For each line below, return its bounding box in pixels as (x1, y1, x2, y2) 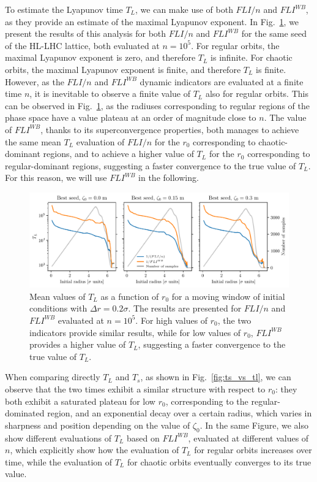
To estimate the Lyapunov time (5, 3, 123, 15)
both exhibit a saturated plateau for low (5, 394, 155, 407)
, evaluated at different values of (188, 431, 309, 444)
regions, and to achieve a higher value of (43, 147, 194, 160)
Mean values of (29, 289, 86, 302)
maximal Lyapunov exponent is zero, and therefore (5, 51, 196, 64)
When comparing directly (5, 370, 100, 383)
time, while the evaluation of (5, 455, 112, 468)
